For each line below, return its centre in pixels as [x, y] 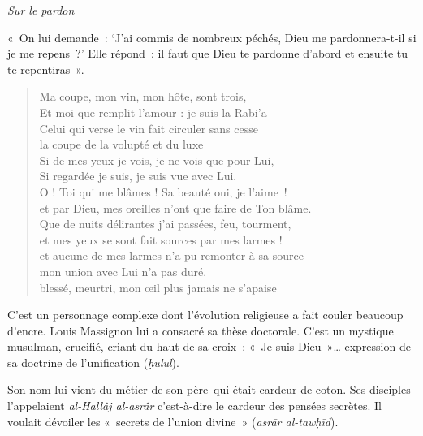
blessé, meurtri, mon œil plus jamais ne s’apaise [158, 287]
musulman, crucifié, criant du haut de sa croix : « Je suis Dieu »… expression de [209, 346]
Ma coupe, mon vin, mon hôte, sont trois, [143, 96]
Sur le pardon [41, 10]
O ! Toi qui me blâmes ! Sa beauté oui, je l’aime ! [163, 191]
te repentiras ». [46, 69]
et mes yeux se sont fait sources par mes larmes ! [161, 239]
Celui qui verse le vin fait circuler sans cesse [149, 128]
